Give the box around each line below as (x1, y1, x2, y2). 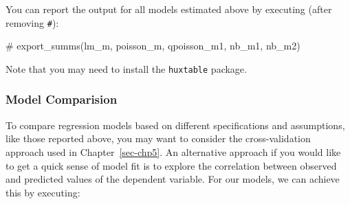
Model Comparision (6, 91, 118, 108)
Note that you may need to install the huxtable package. (6, 61, 247, 76)
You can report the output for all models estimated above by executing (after (6, 2, 332, 16)
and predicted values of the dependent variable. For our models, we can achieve (6, 172, 340, 186)
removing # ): (6, 15, 59, 30)
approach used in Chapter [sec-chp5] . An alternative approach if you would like (6, 144, 341, 159)
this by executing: (6, 185, 80, 199)
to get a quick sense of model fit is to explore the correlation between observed (6, 158, 337, 172)
